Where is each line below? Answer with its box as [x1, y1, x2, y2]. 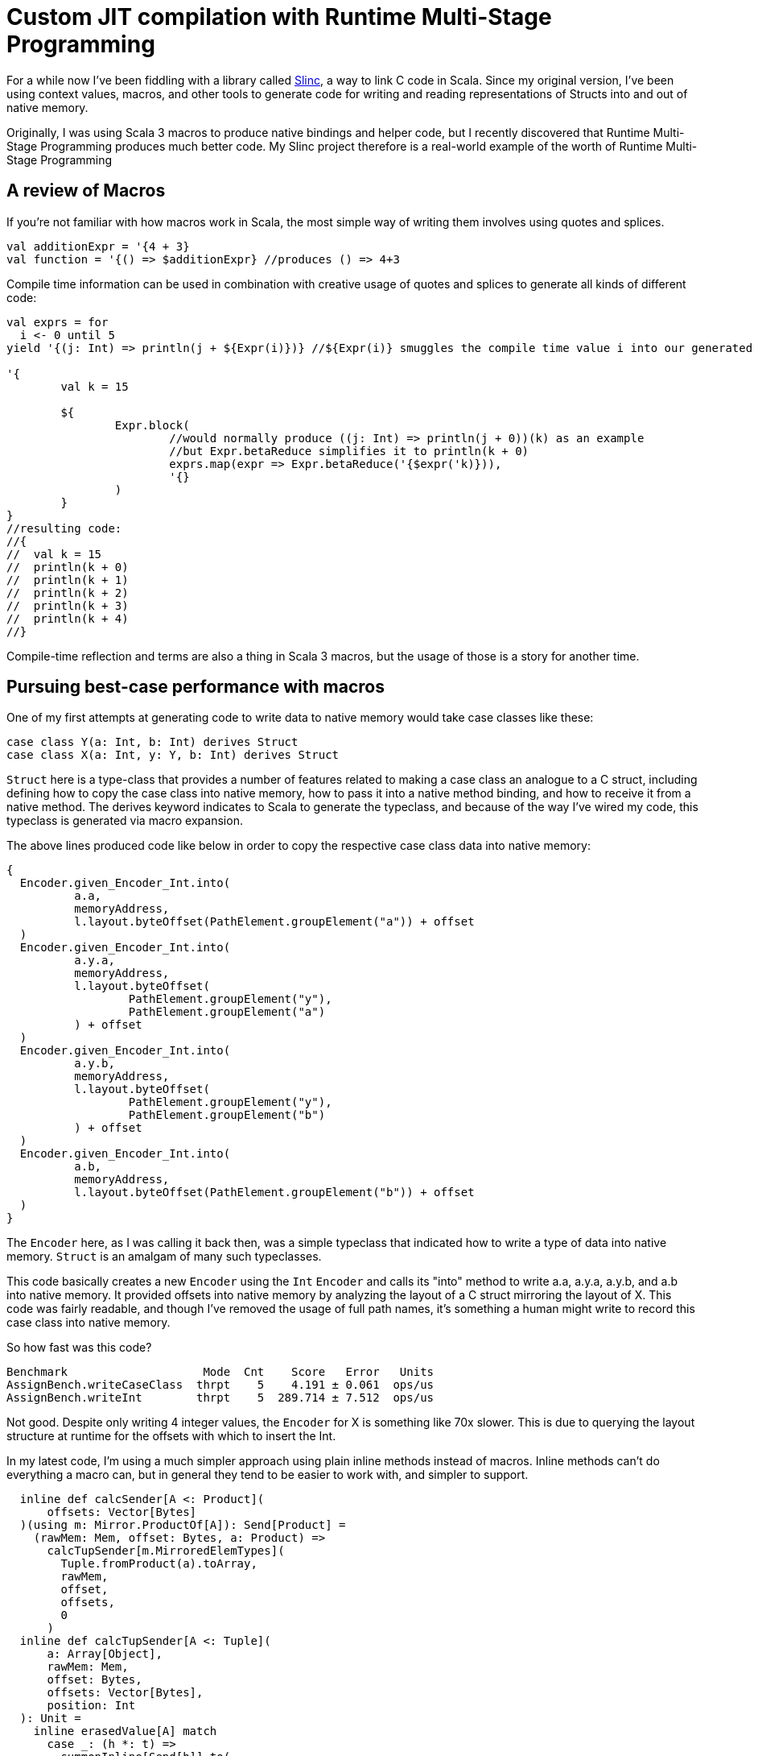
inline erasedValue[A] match [33, 1725, 217, 1738]
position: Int [47, 1699, 136, 1713]
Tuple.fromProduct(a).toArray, [60, 1557, 257, 1571]
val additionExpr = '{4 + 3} [6, 239, 190, 253]
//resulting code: [6, 521, 122, 535]
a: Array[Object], [47, 1647, 163, 1661]
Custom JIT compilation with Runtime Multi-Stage [6, 3, 552, 31]
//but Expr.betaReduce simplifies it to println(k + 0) [169, 444, 529, 458]
